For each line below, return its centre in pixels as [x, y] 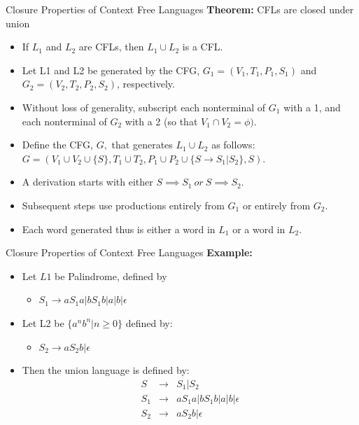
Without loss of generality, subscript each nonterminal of [144, 107]
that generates [142, 145]
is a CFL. [203, 47]
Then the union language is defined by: [106, 370]
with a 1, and [312, 107]
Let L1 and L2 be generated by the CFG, [111, 70]
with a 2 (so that [161, 121]
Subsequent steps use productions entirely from [123, 205]
